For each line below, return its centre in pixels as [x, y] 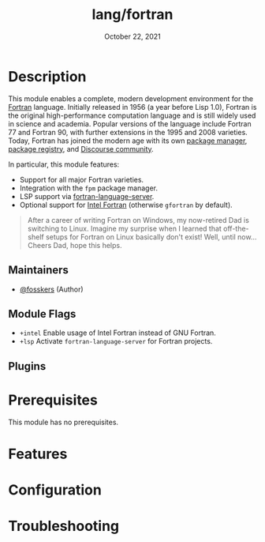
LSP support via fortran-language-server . [87, 196]
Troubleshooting [64, 526]
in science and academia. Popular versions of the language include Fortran [130, 123]
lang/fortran [132, 15]
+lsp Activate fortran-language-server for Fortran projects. [116, 341]
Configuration [55, 490]
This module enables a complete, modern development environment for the [131, 98]
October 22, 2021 [132, 36]
